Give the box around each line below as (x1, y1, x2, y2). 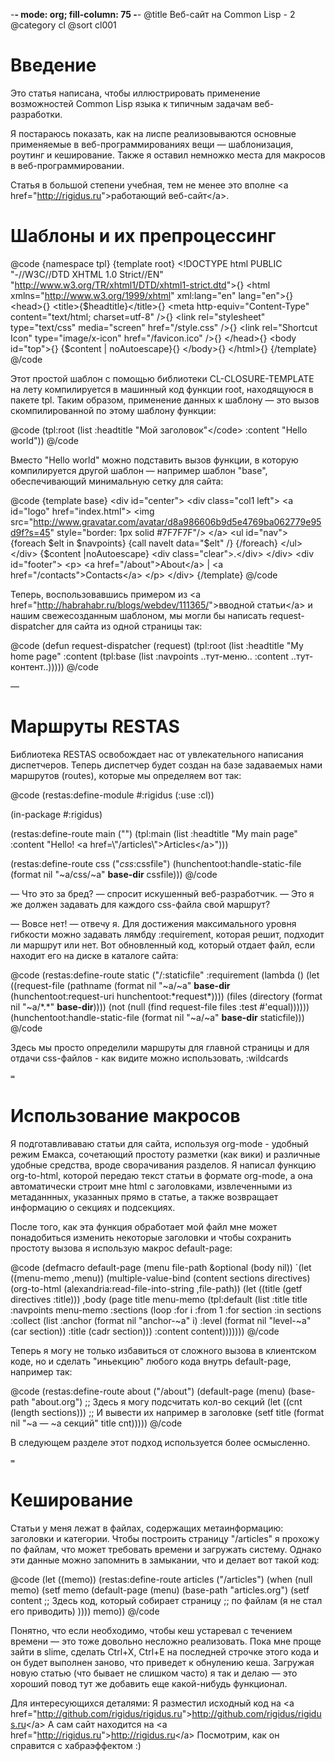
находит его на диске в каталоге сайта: (10, 949, 179, 961)
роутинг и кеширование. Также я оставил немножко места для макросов (10, 149, 326, 161)
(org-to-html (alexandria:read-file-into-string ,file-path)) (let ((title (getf (10, 1282, 303, 1294)
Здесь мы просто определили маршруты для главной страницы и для (10, 1041, 310, 1053)
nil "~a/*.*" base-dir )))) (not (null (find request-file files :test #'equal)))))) (10, 1000, 310, 1013)
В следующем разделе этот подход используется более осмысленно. (10, 1436, 311, 1448)
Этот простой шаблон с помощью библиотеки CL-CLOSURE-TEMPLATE (10, 372, 315, 384)
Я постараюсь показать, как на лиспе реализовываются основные (10, 127, 297, 139)
